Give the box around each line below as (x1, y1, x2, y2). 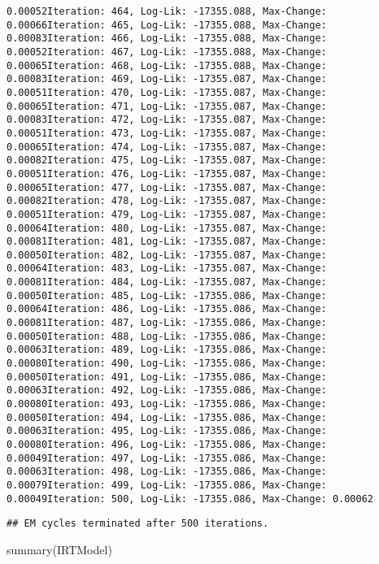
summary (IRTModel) (7, 540, 112, 557)
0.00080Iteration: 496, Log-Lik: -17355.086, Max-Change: (7, 439, 327, 450)
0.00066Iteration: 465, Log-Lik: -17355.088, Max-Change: (7, 19, 327, 31)
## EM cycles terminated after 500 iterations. (7, 518, 269, 530)
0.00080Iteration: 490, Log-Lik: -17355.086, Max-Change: (7, 358, 327, 370)
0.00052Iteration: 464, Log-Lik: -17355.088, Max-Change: (7, 6, 327, 17)
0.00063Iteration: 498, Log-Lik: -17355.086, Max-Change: (7, 466, 327, 478)
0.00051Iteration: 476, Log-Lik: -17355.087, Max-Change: (7, 167, 327, 180)
